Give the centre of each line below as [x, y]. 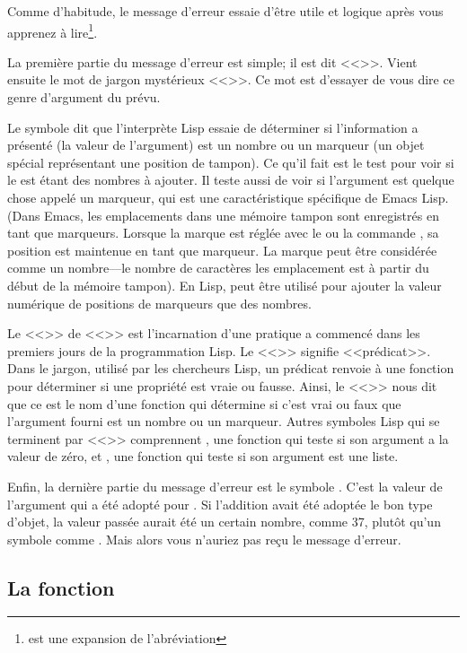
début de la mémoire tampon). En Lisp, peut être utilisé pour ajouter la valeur [225, 285]
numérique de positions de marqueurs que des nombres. [159, 303]
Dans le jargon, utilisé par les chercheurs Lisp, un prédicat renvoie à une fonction [231, 368]
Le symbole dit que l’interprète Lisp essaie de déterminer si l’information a [213, 127]
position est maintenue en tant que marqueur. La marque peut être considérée [222, 250]
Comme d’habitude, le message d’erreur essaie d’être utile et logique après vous [225, 11]
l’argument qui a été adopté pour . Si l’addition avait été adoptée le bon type [220, 504]
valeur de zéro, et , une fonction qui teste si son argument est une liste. [203, 456]
